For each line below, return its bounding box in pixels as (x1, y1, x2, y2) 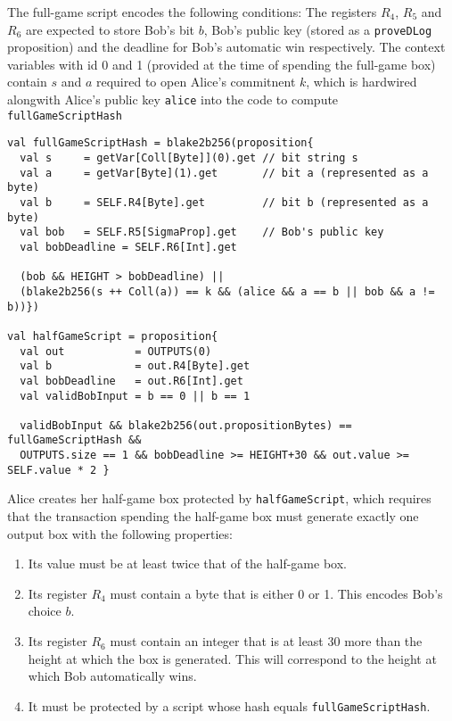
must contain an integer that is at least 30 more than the (110, 632, 423, 651)
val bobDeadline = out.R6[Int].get (20, 374, 243, 387)
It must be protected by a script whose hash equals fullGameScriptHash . (28, 696, 431, 715)
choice (28, 601, 62, 620)
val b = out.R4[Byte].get (20, 360, 251, 373)
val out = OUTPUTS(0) (20, 344, 212, 358)
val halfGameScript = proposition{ (7, 329, 218, 343)
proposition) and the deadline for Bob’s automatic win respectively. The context (7, 37, 446, 56)
